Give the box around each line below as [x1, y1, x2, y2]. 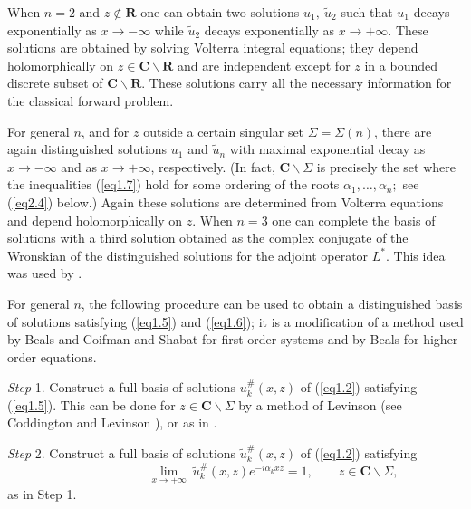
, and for [81, 121, 130, 140]
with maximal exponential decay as [229, 139, 426, 158]
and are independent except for [177, 55, 351, 74]
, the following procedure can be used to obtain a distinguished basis [81, 293, 463, 312]
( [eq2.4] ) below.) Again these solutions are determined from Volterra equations [7, 192, 444, 211]
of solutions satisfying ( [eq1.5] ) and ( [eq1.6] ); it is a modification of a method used [7, 312, 464, 331]
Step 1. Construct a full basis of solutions [7, 378, 236, 397]
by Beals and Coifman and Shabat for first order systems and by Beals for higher [7, 330, 458, 349]
